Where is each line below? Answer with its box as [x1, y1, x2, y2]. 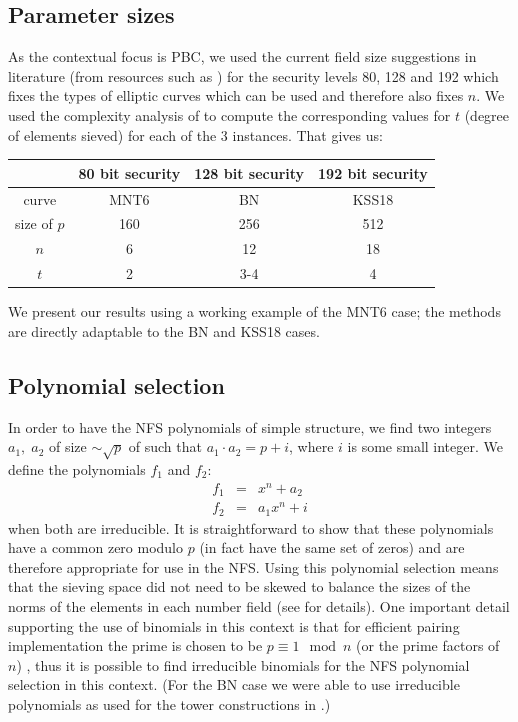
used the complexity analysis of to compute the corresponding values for [8, 104, 451, 125]
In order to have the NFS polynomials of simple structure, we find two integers [8, 416, 492, 437]
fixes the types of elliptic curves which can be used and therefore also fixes [8, 85, 464, 106]
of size [48, 436, 87, 457]
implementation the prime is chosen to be [8, 635, 263, 656]
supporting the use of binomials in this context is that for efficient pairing [8, 615, 460, 636]
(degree [464, 104, 510, 125]
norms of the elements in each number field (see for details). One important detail [8, 595, 510, 616]
